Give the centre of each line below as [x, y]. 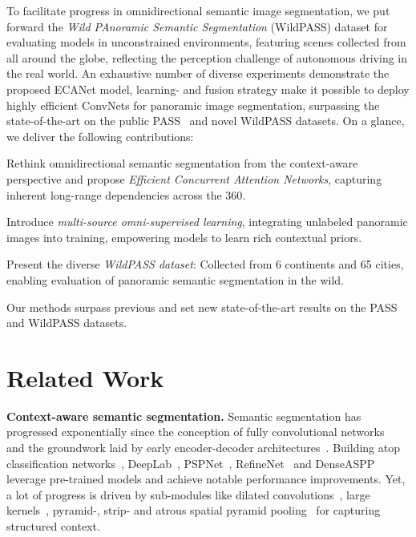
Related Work [85, 377]
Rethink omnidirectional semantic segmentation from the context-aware [182, 163]
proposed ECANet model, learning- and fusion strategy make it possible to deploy [208, 89]
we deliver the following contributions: [100, 136]
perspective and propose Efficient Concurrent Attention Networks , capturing [194, 178]
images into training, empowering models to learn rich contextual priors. [184, 237]
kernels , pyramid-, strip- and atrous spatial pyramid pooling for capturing [194, 510]
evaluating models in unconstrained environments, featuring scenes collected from [206, 42]
